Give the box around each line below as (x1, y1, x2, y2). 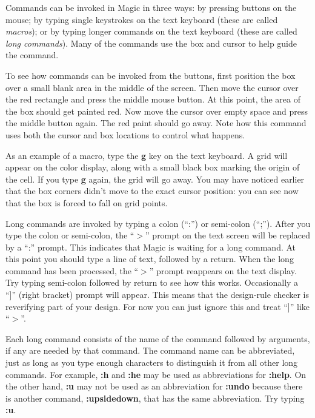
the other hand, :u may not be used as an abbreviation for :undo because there (5, 380, 303, 393)
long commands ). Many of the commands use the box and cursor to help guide (5, 36, 297, 49)
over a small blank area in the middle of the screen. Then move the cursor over (5, 81, 299, 93)
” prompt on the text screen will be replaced (145, 229, 311, 241)
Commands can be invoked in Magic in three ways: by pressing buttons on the (5, 1, 297, 13)
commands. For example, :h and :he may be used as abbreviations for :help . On (5, 368, 307, 380)
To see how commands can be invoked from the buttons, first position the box (5, 69, 296, 81)
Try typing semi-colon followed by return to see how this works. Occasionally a (5, 276, 299, 289)
